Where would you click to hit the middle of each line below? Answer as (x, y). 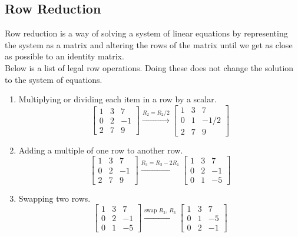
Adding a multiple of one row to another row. (101, 150)
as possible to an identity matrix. (64, 56)
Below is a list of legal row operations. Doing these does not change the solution (149, 67)
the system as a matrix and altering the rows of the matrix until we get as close (149, 44)
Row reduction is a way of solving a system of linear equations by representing (146, 33)
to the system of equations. (54, 79)
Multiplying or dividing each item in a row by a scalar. (117, 99)
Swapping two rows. (54, 198)
